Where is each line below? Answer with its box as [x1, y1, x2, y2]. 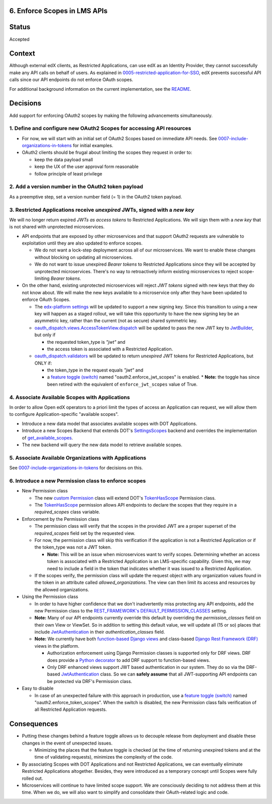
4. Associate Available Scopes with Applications [9, 394, 130, 401]
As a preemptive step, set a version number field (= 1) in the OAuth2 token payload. [9, 194, 182, 200]
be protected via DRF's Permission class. [47, 678, 132, 684]
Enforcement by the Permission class [22, 516, 99, 522]
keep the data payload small [34, 156, 93, 162]
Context [9, 49, 35, 58]
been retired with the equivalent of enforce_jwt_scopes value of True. [47, 381, 198, 387]
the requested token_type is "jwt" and [47, 339, 125, 345]
